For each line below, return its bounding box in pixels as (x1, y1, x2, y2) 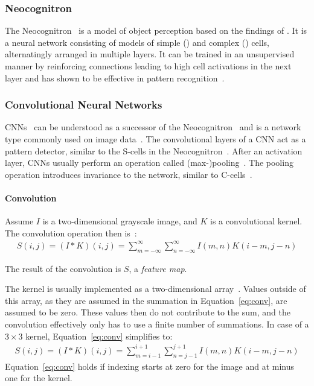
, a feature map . (129, 262, 187, 274)
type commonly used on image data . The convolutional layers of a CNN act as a (5, 133, 306, 145)
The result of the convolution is (5, 262, 121, 274)
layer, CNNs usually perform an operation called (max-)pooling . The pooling (5, 156, 293, 169)
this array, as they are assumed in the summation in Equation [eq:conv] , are (5, 294, 287, 306)
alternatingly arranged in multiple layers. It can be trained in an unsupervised (5, 48, 295, 60)
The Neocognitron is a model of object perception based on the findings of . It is (5, 24, 307, 37)
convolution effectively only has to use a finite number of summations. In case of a (5, 318, 309, 331)
